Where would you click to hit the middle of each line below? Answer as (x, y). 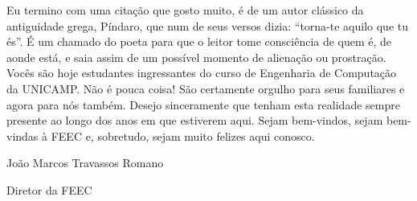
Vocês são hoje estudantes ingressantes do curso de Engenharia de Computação (202, 73)
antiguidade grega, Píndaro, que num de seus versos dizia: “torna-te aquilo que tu (208, 25)
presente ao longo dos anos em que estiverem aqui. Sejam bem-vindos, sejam (195, 120)
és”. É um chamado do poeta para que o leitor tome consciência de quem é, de (199, 41)
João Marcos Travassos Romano (85, 163)
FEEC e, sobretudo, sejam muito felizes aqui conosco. (183, 135)
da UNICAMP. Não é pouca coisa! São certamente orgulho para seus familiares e (206, 88)
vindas (22, 135)
